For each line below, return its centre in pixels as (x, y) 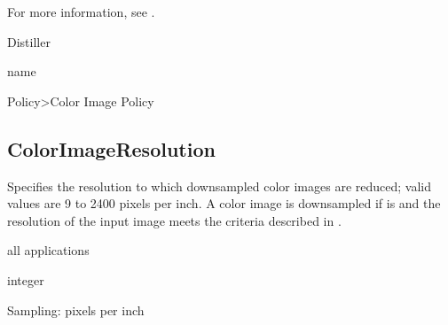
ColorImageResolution (111, 148)
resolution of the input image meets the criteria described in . (174, 220)
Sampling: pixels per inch (76, 310)
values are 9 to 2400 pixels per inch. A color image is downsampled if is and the (224, 203)
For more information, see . (81, 12)
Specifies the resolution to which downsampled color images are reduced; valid (220, 186)
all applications (48, 250)
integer (26, 279)
